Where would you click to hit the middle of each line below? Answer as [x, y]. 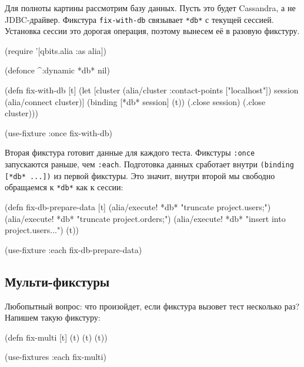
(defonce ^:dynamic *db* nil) [57, 70]
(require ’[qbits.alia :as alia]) [56, 50]
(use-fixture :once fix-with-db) [59, 132]
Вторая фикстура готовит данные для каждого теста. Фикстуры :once [130, 152]
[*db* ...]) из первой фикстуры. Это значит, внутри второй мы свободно [140, 175]
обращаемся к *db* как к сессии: [64, 187]
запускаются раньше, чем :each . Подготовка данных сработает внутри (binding [149, 164]
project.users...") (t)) [42, 230]
